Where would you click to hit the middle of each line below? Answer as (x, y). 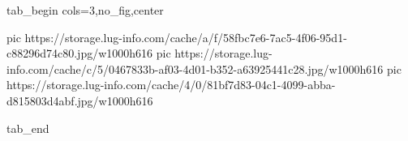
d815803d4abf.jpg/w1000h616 (80, 100)
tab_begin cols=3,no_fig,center (85, 10)
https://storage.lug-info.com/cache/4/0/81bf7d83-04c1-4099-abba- (171, 85)
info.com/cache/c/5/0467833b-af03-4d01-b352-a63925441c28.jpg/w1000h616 (195, 68)
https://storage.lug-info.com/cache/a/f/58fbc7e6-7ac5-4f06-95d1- (186, 37)
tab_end (28, 128)
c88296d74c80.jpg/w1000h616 (80, 53)
